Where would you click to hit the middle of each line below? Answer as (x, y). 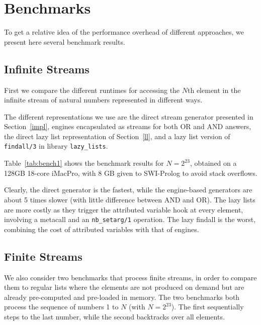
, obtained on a (213, 163)
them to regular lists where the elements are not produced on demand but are (124, 287)
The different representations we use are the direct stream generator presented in (129, 116)
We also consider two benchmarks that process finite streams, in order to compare (130, 277)
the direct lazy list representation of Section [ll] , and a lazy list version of (117, 136)
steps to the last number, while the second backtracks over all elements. (114, 316)
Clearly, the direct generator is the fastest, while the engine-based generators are (128, 190)
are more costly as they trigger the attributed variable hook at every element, (124, 209)
